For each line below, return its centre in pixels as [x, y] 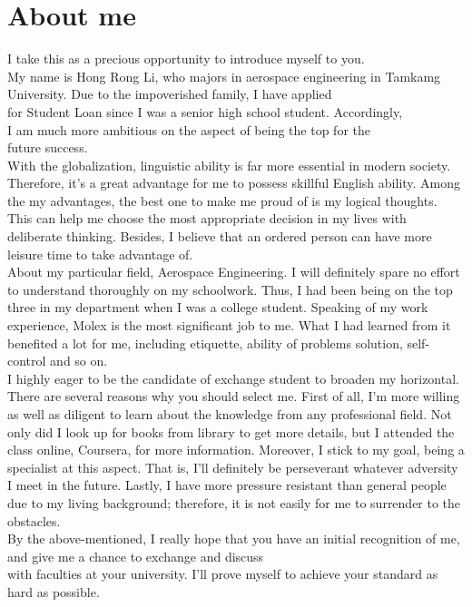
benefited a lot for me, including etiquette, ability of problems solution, [205, 343]
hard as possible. [54, 591]
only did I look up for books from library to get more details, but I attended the [231, 431]
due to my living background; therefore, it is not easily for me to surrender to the [234, 502]
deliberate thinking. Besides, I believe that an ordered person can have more [220, 236]
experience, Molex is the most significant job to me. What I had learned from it [229, 325]
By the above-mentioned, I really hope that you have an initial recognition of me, [234, 538]
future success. [48, 147]
